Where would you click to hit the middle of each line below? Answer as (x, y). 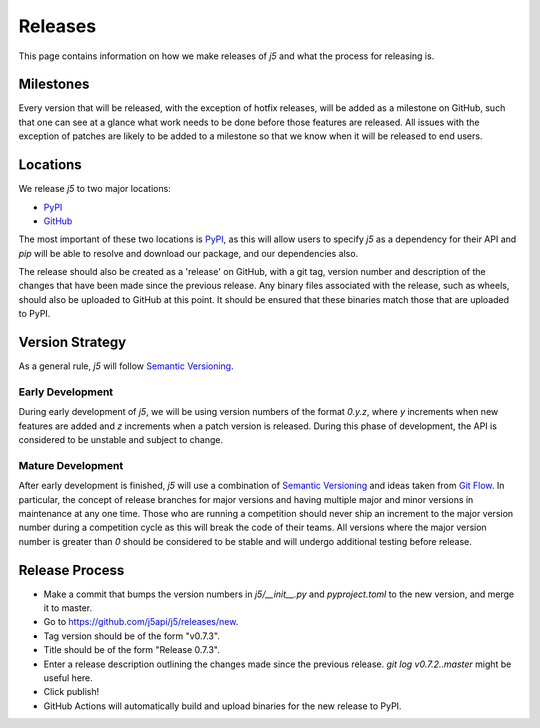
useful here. (68, 678)
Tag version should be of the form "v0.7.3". (131, 636)
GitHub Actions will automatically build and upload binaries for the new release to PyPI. (222, 706)
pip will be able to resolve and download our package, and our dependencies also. (188, 253)
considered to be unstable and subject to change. (121, 440)
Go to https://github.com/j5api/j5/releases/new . (141, 622)
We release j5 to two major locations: (95, 189)
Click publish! (71, 692)
